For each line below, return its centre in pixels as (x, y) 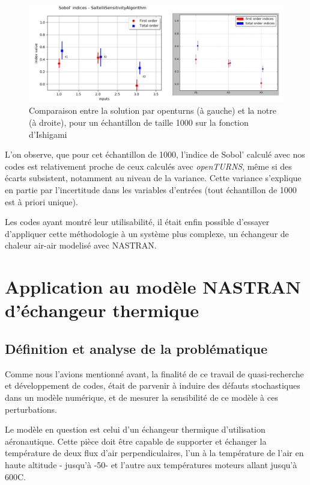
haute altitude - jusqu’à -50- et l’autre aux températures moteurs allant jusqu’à (151, 464)
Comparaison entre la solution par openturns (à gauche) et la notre (153, 110)
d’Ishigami (48, 134)
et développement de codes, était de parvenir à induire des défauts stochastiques (153, 385)
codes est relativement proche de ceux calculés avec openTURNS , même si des (148, 166)
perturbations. (31, 409)
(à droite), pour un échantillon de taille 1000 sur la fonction (139, 122)
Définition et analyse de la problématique (136, 348)
